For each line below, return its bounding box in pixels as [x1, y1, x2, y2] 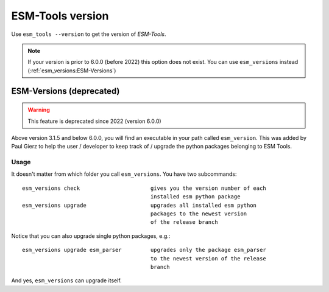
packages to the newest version [150, 210, 247, 217]
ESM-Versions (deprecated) [11, 86, 120, 96]
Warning [27, 106, 50, 114]
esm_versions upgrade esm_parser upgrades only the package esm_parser [22, 246, 266, 254]
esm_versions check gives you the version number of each [22, 184, 266, 192]
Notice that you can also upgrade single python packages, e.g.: [11, 232, 171, 240]
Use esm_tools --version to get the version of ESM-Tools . [11, 30, 166, 38]
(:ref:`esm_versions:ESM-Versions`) [27, 67, 116, 74]
